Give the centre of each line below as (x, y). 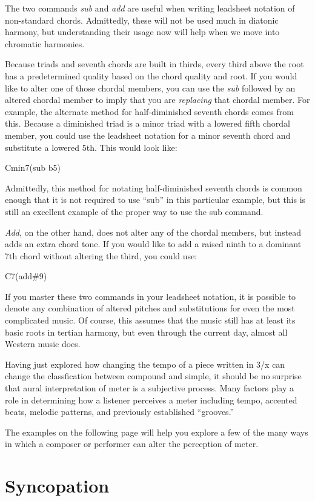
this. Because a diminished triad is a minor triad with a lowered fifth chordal (148, 123)
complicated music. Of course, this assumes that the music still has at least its (150, 320)
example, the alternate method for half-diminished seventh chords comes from (149, 111)
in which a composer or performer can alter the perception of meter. (132, 444)
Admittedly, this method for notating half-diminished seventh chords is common (154, 187)
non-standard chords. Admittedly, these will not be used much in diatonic (142, 20)
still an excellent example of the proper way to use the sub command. (134, 211)
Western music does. (43, 344)
